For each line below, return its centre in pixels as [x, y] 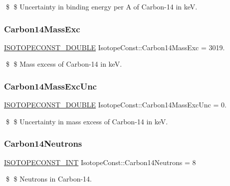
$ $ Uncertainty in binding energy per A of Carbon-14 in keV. [102, 6]
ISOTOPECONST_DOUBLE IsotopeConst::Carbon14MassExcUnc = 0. [115, 105]
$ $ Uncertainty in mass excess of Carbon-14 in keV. [87, 121]
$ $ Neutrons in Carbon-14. [49, 179]
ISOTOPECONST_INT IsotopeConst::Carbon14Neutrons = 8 [100, 162]
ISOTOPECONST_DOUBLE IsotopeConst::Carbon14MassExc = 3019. [115, 47]
